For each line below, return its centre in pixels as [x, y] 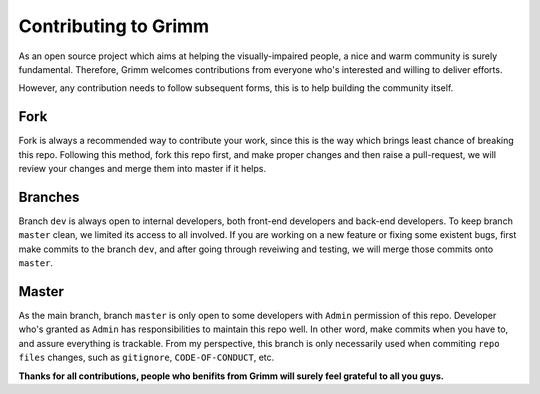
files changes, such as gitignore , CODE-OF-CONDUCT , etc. [146, 357]
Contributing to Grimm [114, 26]
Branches [49, 196]
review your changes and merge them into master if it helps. [142, 169]
